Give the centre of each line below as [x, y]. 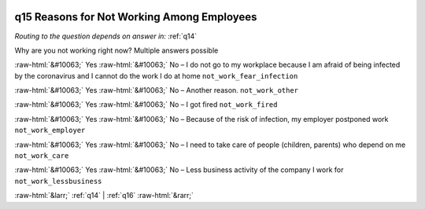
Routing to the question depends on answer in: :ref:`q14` [106, 36]
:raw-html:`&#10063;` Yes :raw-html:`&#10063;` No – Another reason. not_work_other [157, 90]
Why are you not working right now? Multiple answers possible [116, 50]
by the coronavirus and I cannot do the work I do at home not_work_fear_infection [156, 75]
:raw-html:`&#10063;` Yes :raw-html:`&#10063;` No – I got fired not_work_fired [146, 104]
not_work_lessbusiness [58, 181]
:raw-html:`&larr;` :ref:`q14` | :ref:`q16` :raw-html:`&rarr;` [104, 196]
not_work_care [42, 156]
